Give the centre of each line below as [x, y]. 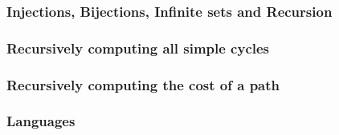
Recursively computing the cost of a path [143, 84]
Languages [41, 121]
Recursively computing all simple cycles [138, 48]
